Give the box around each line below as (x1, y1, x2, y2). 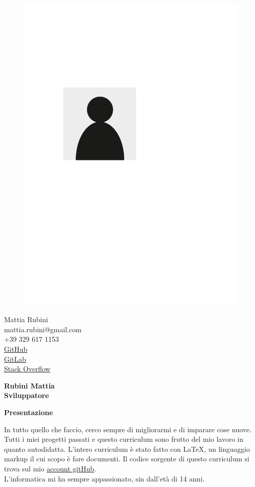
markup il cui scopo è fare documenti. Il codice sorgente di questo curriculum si (4, 453, 249, 464)
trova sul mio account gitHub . (4, 463, 96, 473)
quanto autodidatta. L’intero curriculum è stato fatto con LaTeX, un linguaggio (4, 443, 250, 454)
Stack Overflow (4, 363, 51, 374)
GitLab (4, 353, 26, 364)
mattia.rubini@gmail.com (4, 324, 82, 334)
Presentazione (4, 407, 53, 418)
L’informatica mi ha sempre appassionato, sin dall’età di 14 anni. (4, 473, 205, 483)
